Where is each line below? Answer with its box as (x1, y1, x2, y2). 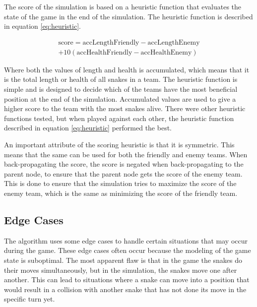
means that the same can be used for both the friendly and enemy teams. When (4, 149, 248, 159)
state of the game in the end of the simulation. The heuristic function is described (4, 11, 253, 21)
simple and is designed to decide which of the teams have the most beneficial (4, 84, 238, 94)
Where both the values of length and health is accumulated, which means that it (4, 64, 250, 74)
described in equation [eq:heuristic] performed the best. (4, 123, 172, 133)
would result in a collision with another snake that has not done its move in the (4, 284, 247, 294)
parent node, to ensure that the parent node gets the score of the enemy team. (4, 168, 243, 179)
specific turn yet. (4, 294, 55, 304)
